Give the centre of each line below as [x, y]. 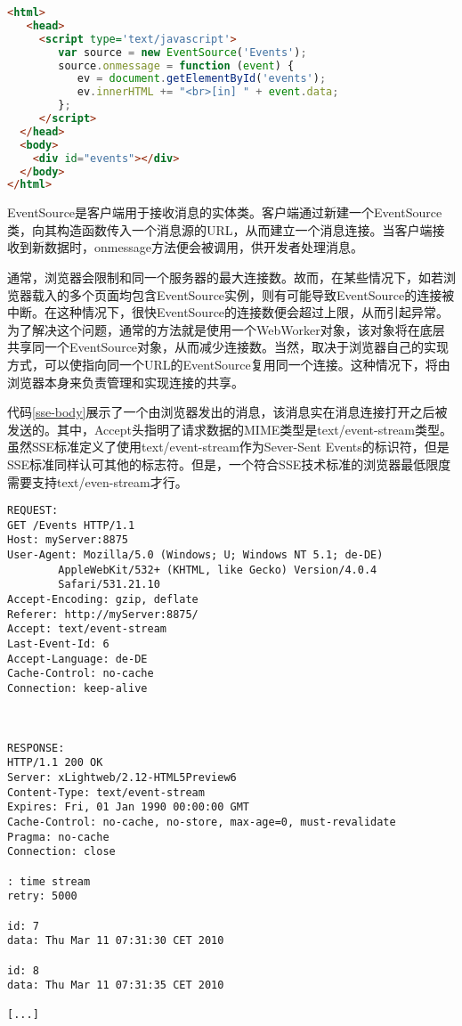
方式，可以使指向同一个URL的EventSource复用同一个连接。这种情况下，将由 [229, 364]
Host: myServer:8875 [68, 540]
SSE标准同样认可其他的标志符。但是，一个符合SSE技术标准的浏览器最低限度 [229, 464]
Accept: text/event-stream [87, 629]
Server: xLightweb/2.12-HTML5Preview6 [122, 777]
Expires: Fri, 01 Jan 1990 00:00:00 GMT [129, 807]
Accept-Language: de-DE [77, 659]
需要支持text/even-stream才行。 [97, 481]
